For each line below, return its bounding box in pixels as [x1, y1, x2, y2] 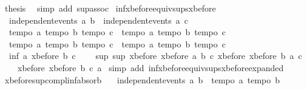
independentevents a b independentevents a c [8, 13, 188, 26]
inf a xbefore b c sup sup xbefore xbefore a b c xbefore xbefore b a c [8, 49, 302, 62]
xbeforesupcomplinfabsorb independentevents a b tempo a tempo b [4, 73, 280, 86]
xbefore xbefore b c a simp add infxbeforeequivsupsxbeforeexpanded [17, 61, 284, 74]
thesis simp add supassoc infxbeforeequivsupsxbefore [4, 2, 216, 14]
